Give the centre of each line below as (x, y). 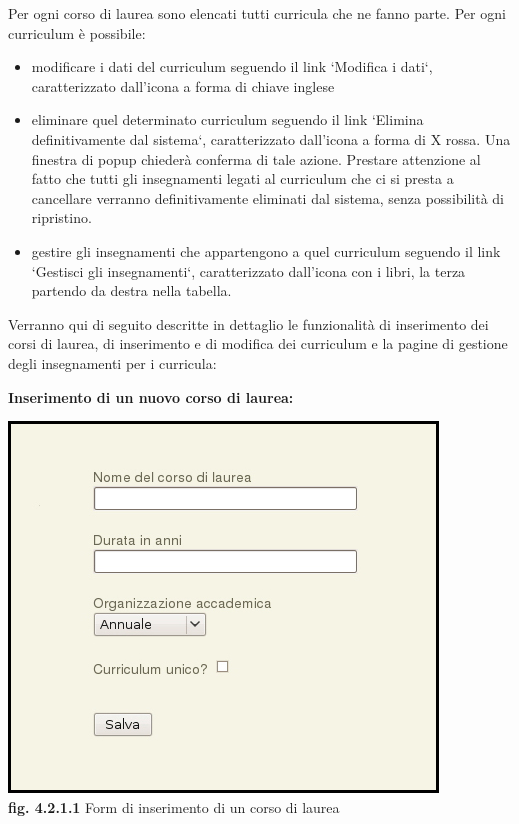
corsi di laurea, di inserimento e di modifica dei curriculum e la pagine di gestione (258, 343)
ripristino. (61, 217)
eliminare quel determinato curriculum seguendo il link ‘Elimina (227, 119)
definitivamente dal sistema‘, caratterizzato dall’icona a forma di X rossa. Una (271, 138)
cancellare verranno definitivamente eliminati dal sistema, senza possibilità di (268, 197)
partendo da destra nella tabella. (131, 290)
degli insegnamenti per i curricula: (112, 362)
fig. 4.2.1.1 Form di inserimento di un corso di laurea (174, 806)
